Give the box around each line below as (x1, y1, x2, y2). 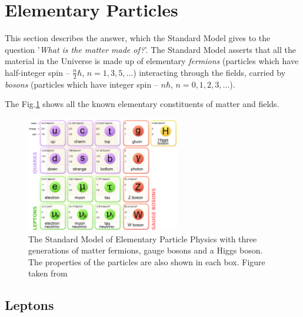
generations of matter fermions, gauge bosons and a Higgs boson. (28, 244, 263, 256)
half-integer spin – (5, 66, 70, 78)
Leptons (5, 296, 54, 314)
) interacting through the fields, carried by (133, 66, 286, 78)
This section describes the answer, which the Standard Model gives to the (5, 32, 271, 44)
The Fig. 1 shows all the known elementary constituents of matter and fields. (5, 98, 279, 110)
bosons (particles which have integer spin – (5, 78, 158, 90)
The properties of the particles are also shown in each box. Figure (28, 255, 265, 268)
